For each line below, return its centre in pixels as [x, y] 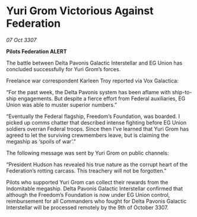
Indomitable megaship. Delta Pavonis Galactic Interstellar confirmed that [94, 189]
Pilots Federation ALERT [36, 51]
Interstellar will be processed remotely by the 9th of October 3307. [88, 207]
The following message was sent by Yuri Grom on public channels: [88, 153]
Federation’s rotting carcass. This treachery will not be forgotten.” [86, 171]
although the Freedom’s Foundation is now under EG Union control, [88, 194]
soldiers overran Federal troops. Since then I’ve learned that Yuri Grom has [98, 129]
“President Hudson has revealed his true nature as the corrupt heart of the [97, 164]
